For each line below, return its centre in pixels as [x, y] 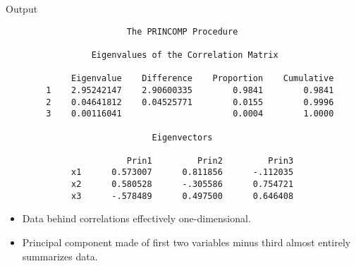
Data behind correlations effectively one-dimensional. [136, 218]
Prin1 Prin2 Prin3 [210, 161]
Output [22, 8]
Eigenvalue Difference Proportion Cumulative [203, 79]
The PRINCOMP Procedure [182, 31]
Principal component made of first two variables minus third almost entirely [186, 242]
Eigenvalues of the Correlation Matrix [185, 55]
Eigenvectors [182, 137]
